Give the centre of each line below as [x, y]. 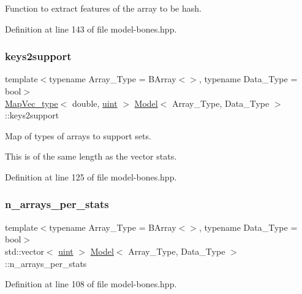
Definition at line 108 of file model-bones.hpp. [91, 284]
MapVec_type [32, 103]
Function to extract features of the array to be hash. [103, 8]
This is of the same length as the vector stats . [91, 156]
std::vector [25, 251]
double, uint [95, 103]
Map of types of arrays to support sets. [78, 135]
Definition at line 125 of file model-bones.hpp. [91, 176]
